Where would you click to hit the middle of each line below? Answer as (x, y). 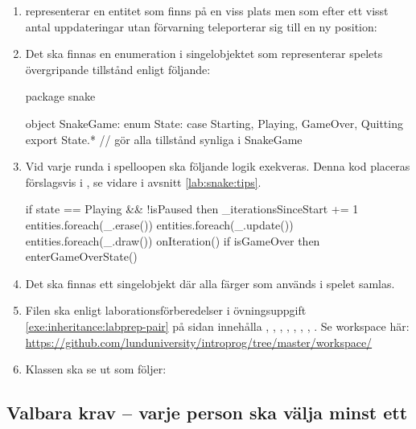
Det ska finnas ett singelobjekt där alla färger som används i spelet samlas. (210, 283)
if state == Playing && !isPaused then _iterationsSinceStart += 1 (192, 209)
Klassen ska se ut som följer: (96, 369)
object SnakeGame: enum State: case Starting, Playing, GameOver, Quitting (214, 123)
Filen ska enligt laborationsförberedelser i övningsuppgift (166, 310)
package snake (60, 96)
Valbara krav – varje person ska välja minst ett (207, 412)
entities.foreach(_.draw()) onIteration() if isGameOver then (173, 240)
